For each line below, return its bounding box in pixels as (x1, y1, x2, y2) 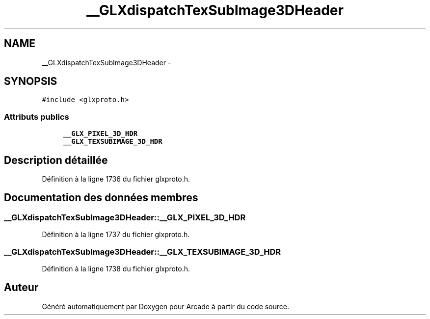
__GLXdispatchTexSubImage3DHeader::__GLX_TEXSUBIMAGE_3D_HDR (4, 246, 281, 257)
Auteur (4, 281, 39, 294)
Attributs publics (4, 111, 69, 122)
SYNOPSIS (4, 75, 57, 88)
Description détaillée (4, 154, 108, 166)
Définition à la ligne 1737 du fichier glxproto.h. (42, 230, 190, 239)
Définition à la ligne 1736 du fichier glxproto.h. (42, 175, 190, 184)
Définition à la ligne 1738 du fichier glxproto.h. (42, 265, 190, 273)
